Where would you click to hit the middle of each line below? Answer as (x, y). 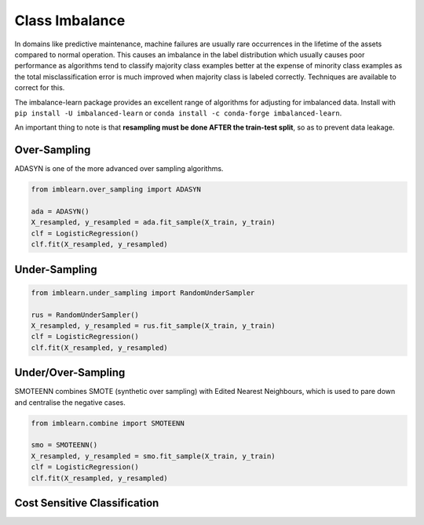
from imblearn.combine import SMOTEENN (108, 423)
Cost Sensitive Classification (87, 503)
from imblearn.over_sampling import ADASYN (116, 190)
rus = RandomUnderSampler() (85, 315)
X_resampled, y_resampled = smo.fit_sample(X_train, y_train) (153, 456)
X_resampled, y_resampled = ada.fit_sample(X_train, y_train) (153, 222)
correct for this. (40, 88)
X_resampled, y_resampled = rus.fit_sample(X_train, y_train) (153, 325)
